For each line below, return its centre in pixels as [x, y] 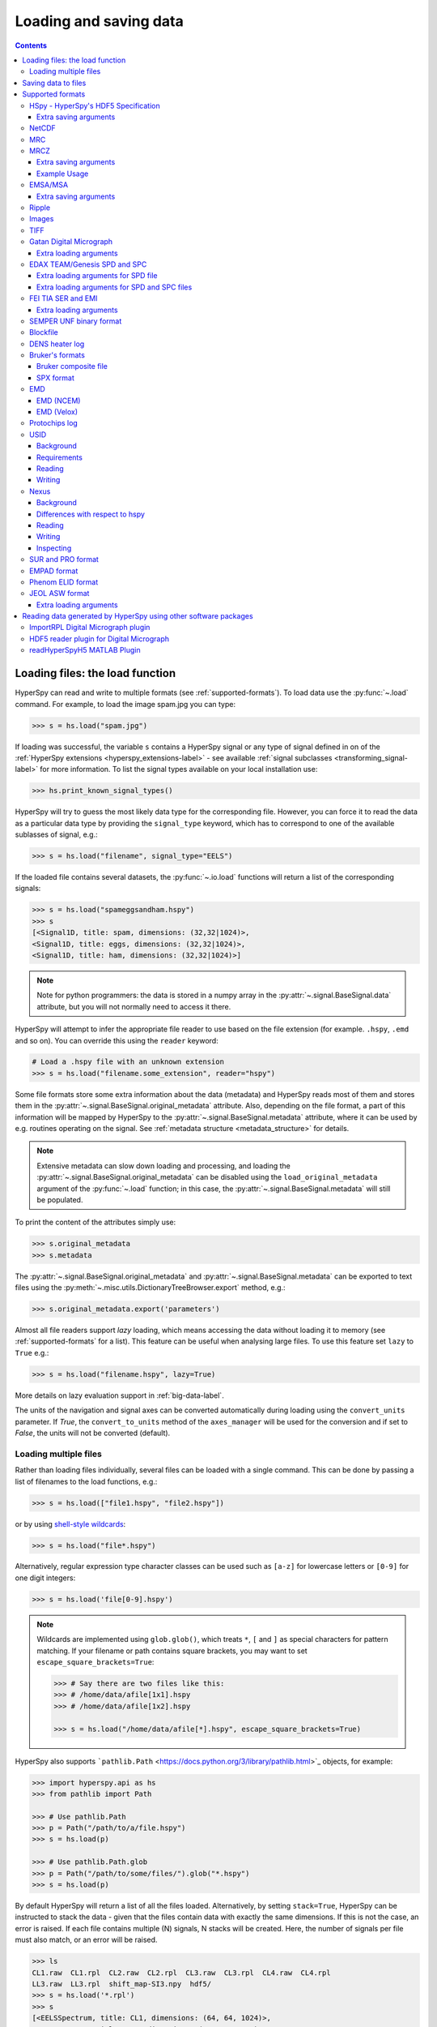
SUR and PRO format [64, 559]
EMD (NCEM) [59, 401]
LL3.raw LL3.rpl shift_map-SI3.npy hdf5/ [122, 1984]
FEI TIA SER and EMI [64, 298]
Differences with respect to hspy [91, 514]
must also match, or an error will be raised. [86, 1940]
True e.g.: [32, 1352]
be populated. [60, 1199]
